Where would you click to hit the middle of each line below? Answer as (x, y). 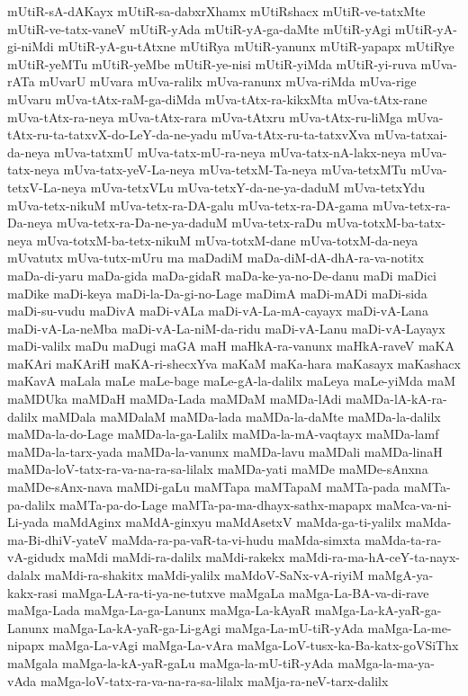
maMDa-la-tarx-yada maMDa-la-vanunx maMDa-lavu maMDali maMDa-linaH (225, 451)
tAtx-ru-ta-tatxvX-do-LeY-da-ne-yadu (112, 134)
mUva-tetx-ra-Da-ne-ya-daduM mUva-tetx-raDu (189, 223)
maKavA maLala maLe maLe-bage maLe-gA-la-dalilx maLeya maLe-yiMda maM (232, 381)
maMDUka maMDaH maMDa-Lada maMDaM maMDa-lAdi (175, 399)
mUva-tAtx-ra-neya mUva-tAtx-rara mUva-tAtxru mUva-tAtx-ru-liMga (205, 116)
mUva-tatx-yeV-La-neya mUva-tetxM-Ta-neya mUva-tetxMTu (235, 170)
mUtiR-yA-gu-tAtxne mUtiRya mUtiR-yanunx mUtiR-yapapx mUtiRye (256, 46)
